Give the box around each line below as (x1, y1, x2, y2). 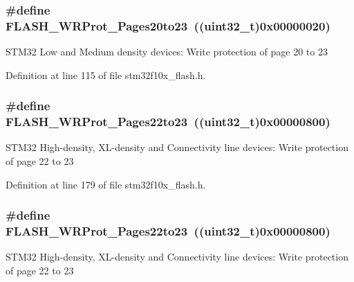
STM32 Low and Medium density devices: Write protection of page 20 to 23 (6, 44, 328, 59)
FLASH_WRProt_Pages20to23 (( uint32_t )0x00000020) (6, 17, 330, 34)
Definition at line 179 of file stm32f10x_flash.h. (6, 177, 206, 191)
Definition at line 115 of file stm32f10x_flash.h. (6, 67, 206, 82)
